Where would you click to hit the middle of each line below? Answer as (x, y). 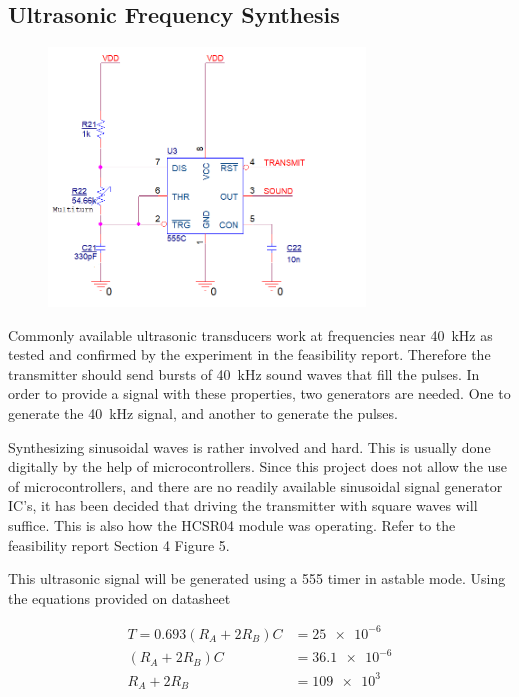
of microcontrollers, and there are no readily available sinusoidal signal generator (255, 485)
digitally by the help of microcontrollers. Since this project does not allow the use (258, 466)
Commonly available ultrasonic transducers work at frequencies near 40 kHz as (250, 334)
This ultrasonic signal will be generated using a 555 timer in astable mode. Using (257, 578)
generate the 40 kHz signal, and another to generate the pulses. (203, 413)
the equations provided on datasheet (119, 597)
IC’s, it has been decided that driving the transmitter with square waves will (243, 505)
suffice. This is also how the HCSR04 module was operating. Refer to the (232, 525)
